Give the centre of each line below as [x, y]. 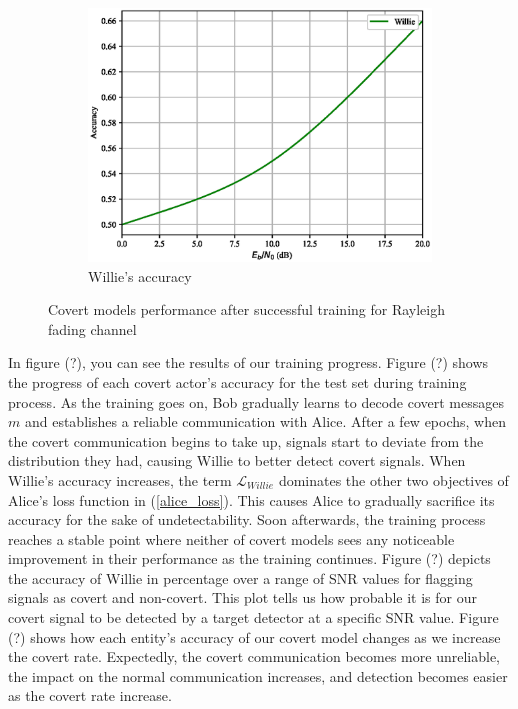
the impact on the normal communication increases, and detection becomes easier [258, 675]
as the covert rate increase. [90, 695]
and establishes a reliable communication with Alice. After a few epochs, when [265, 421]
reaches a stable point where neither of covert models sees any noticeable [231, 538]
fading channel [92, 328]
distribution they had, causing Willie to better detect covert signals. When [237, 460]
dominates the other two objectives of [393, 479]
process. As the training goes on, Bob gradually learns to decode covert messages [256, 401]
